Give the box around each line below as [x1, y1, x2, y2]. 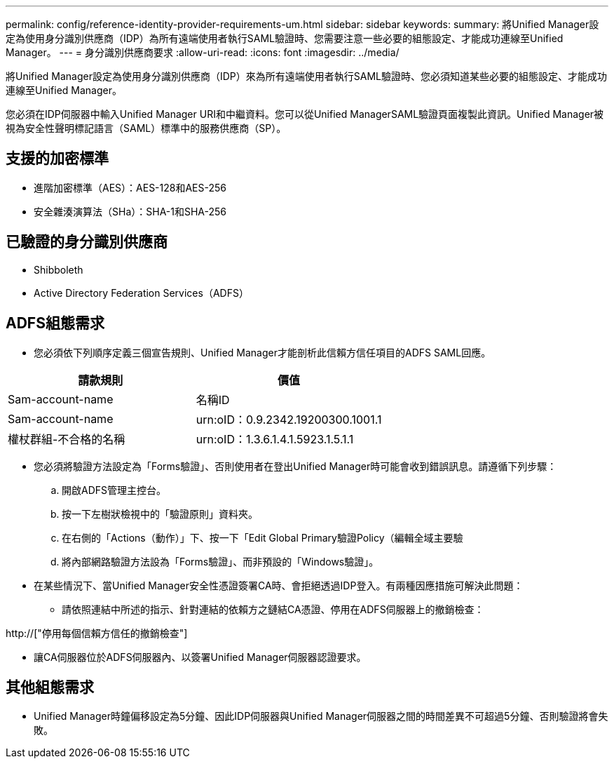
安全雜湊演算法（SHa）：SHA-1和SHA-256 [34, 205, 227, 217]
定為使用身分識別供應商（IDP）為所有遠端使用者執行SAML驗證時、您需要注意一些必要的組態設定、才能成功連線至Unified [6, 32, 564, 44]
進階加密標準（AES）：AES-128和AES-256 [34, 181, 226, 194]
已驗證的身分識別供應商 [6, 233, 168, 251]
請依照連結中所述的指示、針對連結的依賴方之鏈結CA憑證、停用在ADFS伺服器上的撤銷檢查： [62, 603, 484, 615]
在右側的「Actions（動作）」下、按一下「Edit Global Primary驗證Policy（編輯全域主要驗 [62, 531, 463, 544]
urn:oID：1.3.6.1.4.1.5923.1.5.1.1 [196, 431, 354, 446]
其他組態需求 [6, 678, 94, 696]
